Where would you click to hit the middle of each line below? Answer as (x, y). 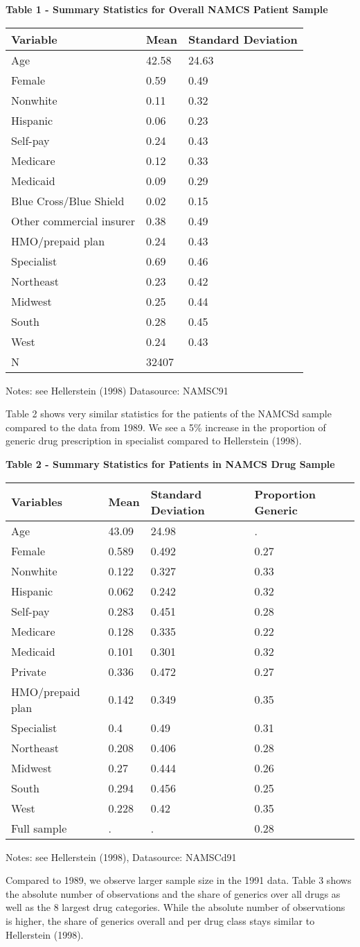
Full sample (39, 828)
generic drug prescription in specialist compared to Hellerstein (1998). (154, 441)
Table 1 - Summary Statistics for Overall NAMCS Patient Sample (167, 9)
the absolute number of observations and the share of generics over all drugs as (173, 893)
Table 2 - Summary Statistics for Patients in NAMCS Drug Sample (170, 463)
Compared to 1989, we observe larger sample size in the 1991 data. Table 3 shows (179, 880)
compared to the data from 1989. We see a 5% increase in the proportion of (166, 427)
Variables (37, 502)
